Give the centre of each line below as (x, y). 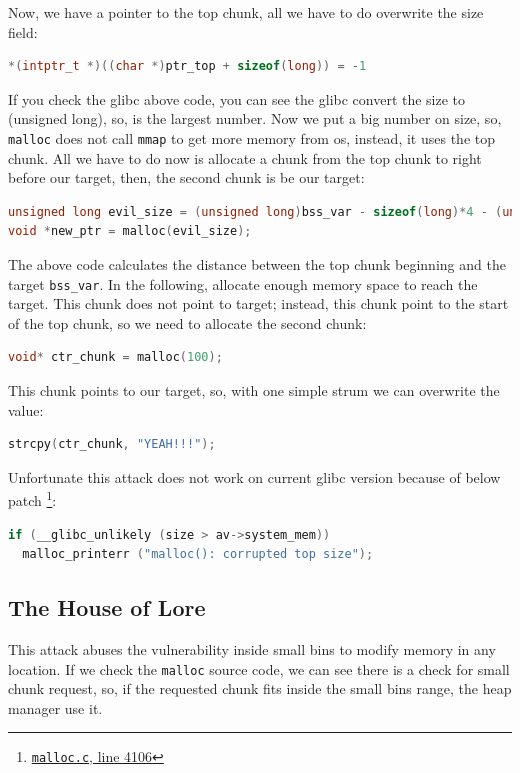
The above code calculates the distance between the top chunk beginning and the (257, 264)
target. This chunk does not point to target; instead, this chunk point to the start (258, 303)
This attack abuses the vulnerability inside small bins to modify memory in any (252, 649)
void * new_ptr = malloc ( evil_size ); (130, 231)
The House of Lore (107, 607)
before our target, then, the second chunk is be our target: (186, 177)
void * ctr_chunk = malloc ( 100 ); (115, 357)
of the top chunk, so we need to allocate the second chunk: (187, 322)
